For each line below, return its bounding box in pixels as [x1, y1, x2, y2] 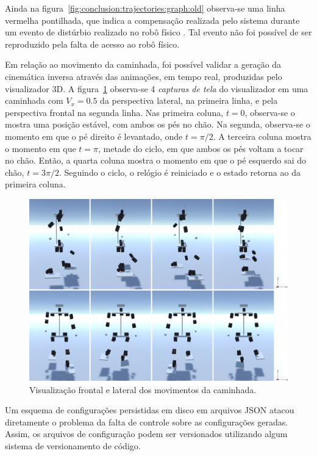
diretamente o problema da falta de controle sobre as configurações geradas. [5, 415, 288, 428]
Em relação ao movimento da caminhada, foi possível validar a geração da [5, 58, 282, 71]
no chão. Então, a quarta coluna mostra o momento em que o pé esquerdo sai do [5, 154, 307, 167]
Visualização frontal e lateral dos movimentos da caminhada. [29, 383, 257, 396]
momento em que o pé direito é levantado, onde [5, 129, 183, 142]
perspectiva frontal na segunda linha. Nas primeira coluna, [5, 106, 224, 118]
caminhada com [5, 94, 63, 107]
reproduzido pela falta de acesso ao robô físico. [5, 37, 180, 50]
